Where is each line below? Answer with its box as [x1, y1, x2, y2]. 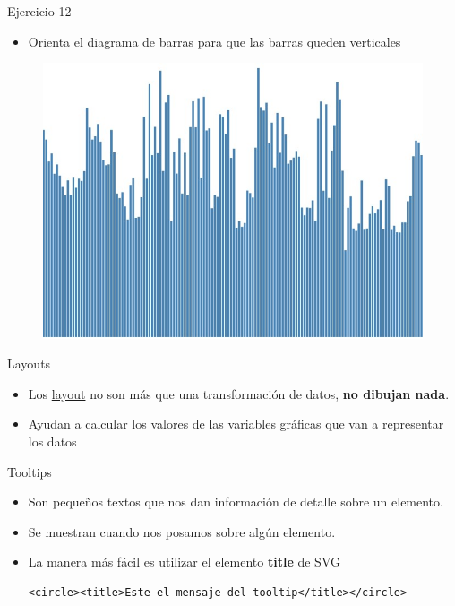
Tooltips [7, 462, 52, 480]
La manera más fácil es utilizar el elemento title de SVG [28, 552, 340, 571]
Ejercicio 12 [7, 2, 72, 20]
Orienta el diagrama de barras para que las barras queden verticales [28, 31, 401, 50]
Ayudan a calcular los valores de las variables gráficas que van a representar [28, 414, 444, 433]
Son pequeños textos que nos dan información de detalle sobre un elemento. [28, 492, 443, 511]
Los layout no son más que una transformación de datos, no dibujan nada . [28, 384, 450, 403]
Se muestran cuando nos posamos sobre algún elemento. [28, 522, 336, 541]
